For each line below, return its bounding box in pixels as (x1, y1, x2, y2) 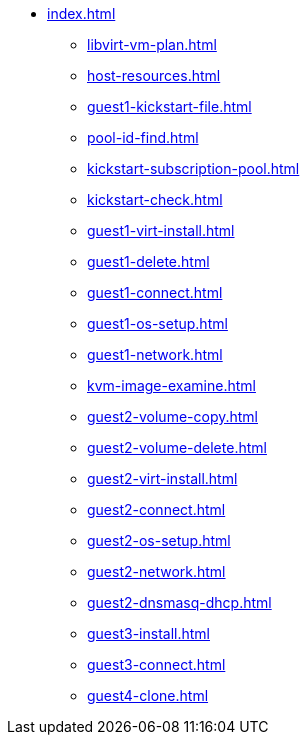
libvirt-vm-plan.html (87, 36, 217, 53)
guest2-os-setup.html (87, 532, 231, 549)
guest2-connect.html (87, 501, 226, 518)
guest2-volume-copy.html (87, 408, 258, 425)
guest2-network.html (87, 563, 226, 580)
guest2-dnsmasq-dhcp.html (87, 594, 272, 611)
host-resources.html (87, 67, 221, 84)
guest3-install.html (87, 625, 210, 642)
